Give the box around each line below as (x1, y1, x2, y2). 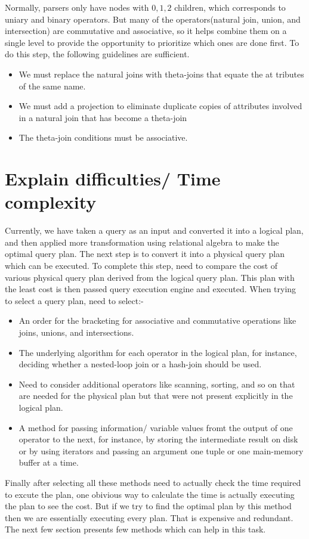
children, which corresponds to (174, 1, 286, 13)
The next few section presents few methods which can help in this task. (5, 523, 266, 535)
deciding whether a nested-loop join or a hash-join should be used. (18, 358, 262, 370)
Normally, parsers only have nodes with (5, 1, 149, 13)
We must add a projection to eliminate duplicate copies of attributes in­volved (18, 100, 302, 112)
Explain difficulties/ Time (5, 166, 221, 191)
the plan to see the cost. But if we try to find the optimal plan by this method (5, 500, 292, 512)
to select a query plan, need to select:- (5, 294, 144, 306)
